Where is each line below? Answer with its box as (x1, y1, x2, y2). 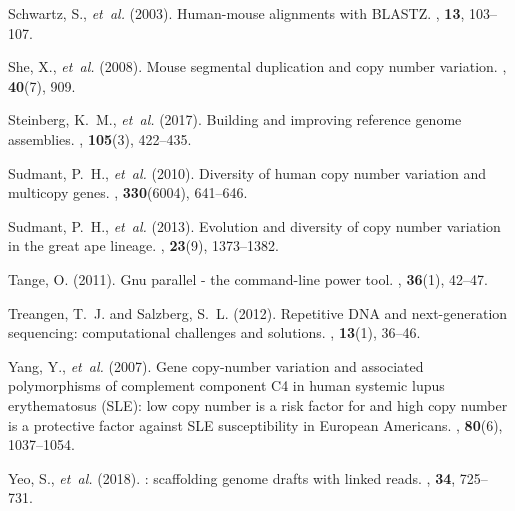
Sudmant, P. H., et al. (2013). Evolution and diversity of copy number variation (8, 215, 501, 236)
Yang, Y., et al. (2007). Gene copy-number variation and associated (8, 355, 424, 376)
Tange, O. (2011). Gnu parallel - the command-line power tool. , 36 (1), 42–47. (8, 268, 488, 289)
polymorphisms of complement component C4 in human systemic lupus (8, 375, 445, 396)
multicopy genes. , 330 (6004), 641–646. (8, 182, 248, 203)
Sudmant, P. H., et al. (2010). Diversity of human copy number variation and (8, 162, 487, 183)
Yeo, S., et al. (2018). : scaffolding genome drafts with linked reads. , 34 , (8, 467, 456, 488)
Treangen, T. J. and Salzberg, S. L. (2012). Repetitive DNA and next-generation (8, 302, 508, 323)
